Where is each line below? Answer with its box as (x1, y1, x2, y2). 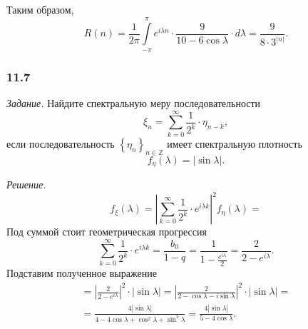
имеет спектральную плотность (167, 136, 302, 151)
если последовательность (6, 136, 115, 151)
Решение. (6, 176, 46, 191)
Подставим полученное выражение (6, 265, 157, 280)
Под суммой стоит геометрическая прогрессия (6, 224, 207, 239)
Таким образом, (6, 2, 74, 16)
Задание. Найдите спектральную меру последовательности (6, 96, 261, 110)
